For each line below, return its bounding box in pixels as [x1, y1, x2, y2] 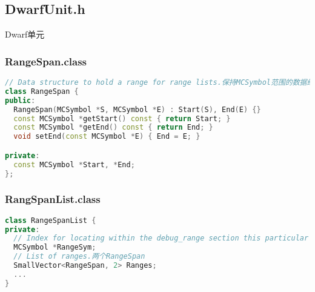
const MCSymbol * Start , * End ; [13, 160, 135, 169]
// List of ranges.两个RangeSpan [13, 252, 145, 261]
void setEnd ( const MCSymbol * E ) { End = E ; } [13, 132, 201, 141]
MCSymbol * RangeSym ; [13, 243, 96, 252]
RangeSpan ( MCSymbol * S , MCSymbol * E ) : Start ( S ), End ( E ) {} [13, 105, 261, 114]
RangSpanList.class [5, 191, 101, 207]
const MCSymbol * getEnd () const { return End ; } [13, 123, 213, 132]
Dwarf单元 [5, 28, 45, 41]
